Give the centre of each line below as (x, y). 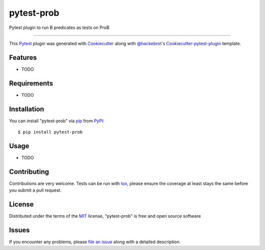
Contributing (29, 172)
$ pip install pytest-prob (50, 132)
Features (23, 57)
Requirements (31, 83)
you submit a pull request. (35, 190)
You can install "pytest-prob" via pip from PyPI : (57, 121)
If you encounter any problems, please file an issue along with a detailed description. (95, 242)
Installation (26, 109)
